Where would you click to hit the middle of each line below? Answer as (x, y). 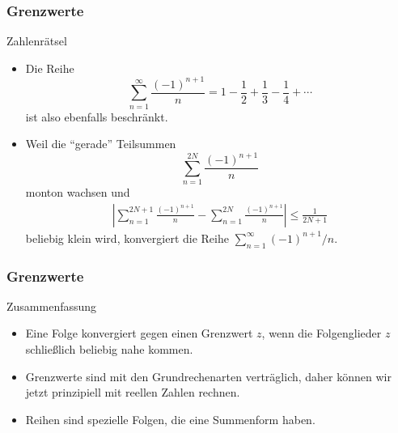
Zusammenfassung (52, 306)
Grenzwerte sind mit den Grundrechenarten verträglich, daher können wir (208, 376)
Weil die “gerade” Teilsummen (101, 144)
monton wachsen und (78, 192)
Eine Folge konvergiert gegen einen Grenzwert (139, 333)
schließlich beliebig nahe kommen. (109, 349)
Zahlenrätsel (37, 41)
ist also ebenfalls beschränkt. (97, 116)
